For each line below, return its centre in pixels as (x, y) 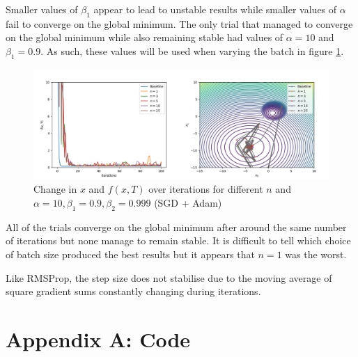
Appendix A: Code (98, 339)
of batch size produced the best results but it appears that (130, 254)
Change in (55, 189)
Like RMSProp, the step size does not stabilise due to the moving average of (169, 277)
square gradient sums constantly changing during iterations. (133, 291)
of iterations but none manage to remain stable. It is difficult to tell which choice (178, 240)
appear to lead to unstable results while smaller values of (215, 9)
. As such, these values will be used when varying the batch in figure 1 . (192, 50)
